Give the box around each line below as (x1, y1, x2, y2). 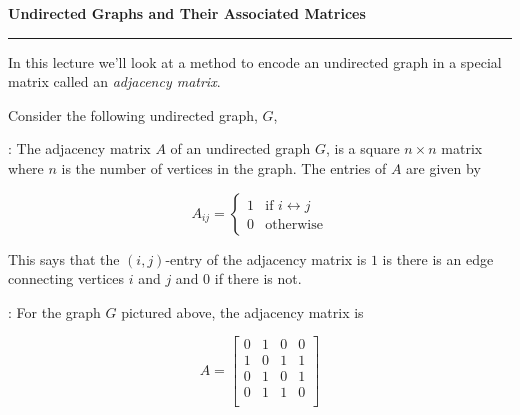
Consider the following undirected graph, (8, 104, 258, 125)
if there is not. (214, 268, 302, 289)
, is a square (325, 138, 400, 159)
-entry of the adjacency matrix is (165, 248, 367, 269)
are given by (406, 157, 481, 178)
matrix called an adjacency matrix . (8, 71, 221, 92)
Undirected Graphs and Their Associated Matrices (8, 3, 366, 23)
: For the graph (8, 301, 101, 322)
